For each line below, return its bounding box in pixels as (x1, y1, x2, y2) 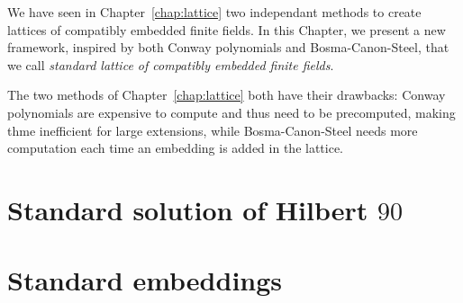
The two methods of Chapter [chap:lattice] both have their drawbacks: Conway (7, 85, 446, 104)
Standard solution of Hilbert (7, 191, 368, 227)
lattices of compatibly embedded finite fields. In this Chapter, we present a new (7, 20, 446, 39)
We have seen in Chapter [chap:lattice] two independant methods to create (7, 3, 422, 21)
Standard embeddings (7, 262, 283, 299)
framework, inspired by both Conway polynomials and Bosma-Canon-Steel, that (7, 38, 449, 57)
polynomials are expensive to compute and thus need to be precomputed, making (7, 102, 456, 121)
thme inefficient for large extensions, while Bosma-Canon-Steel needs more (7, 120, 418, 139)
